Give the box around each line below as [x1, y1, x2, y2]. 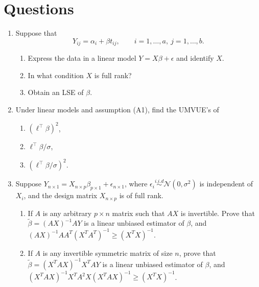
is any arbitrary [42, 207, 92, 218]
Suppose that [15, 28, 57, 38]
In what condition [28, 69, 84, 80]
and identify [176, 53, 214, 63]
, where [125, 178, 148, 189]
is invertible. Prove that [180, 207, 255, 218]
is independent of [199, 178, 253, 189]
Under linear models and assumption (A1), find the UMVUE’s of [15, 104, 219, 114]
